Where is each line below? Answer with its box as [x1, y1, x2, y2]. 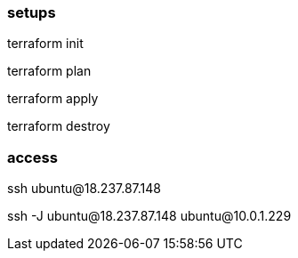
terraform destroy [7, 118, 110, 134]
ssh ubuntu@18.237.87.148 [7, 181, 161, 197]
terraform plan [7, 63, 92, 79]
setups [7, 4, 56, 21]
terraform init [7, 36, 84, 52]
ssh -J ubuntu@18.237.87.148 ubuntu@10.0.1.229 [7, 208, 292, 224]
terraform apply [7, 91, 99, 107]
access [7, 148, 58, 166]
